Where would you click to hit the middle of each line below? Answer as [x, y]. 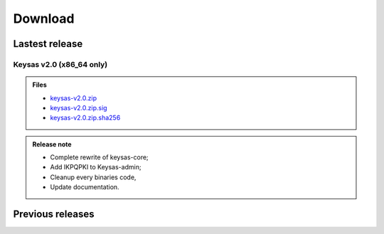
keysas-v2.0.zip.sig [79, 107]
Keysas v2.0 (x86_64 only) [60, 64]
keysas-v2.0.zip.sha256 [85, 118]
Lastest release [48, 44]
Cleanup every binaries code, [93, 177]
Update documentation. [85, 187]
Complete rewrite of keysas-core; [99, 157]
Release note [52, 144]
